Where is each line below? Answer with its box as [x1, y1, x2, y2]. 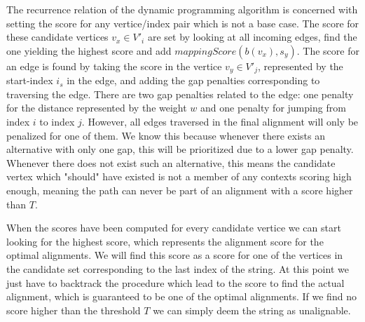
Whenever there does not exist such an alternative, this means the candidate [6, 155, 336, 170]
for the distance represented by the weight [6, 100, 187, 115]
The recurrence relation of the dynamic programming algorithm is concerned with [6, 2, 358, 16]
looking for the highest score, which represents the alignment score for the [6, 234, 324, 248]
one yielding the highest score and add [6, 43, 172, 58]
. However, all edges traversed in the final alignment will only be [81, 114, 359, 129]
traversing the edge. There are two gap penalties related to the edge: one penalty [6, 86, 354, 101]
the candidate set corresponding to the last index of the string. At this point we [6, 261, 349, 276]
